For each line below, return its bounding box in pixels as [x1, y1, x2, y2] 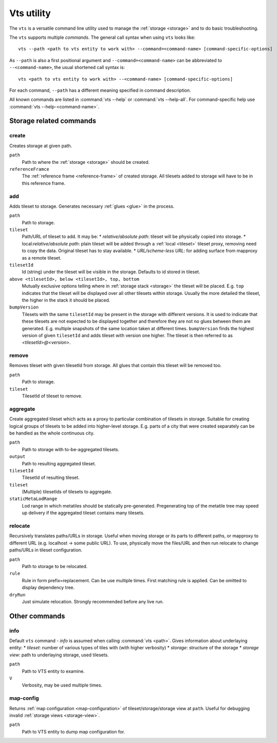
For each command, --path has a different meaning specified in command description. [9, 87, 191, 93]
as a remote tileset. [22, 255, 62, 261]
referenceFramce [9, 166, 50, 172]
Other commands [9, 611, 65, 620]
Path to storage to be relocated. [22, 563, 88, 569]
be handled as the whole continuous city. [9, 430, 95, 436]
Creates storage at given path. [9, 143, 72, 149]
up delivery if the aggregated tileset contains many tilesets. [22, 510, 145, 516]
